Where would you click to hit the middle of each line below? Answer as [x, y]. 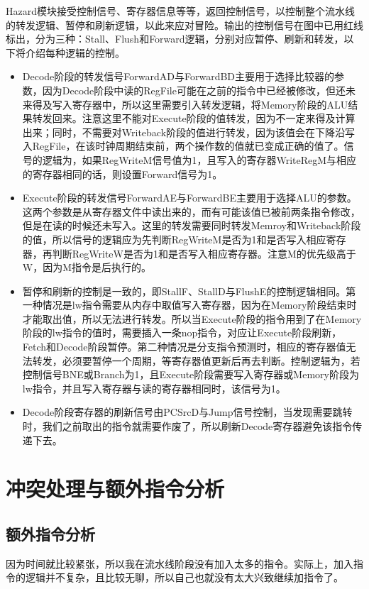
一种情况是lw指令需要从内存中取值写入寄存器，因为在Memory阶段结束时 [189, 305]
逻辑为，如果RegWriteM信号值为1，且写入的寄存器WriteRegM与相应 [199, 159]
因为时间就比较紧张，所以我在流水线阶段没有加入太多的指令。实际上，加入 [180, 563]
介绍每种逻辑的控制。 [75, 52]
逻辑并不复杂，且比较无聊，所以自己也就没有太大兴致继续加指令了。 [184, 577]
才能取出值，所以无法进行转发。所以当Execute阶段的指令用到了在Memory [192, 318]
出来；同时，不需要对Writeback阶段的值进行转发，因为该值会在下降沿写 [189, 132]
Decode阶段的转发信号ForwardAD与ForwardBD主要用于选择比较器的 [178, 76]
